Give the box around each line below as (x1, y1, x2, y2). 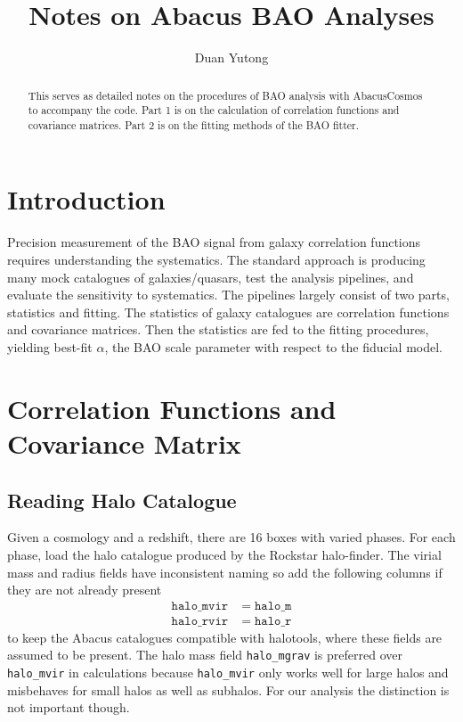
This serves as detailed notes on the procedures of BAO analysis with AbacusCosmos (28, 87, 423, 103)
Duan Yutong (194, 48, 269, 67)
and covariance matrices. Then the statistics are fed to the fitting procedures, (7, 320, 429, 339)
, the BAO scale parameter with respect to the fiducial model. (104, 337, 443, 356)
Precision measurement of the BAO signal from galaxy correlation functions (7, 233, 421, 251)
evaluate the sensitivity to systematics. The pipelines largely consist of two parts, (7, 285, 450, 304)
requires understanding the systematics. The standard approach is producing (7, 250, 426, 269)
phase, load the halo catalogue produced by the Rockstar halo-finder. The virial (7, 545, 442, 563)
